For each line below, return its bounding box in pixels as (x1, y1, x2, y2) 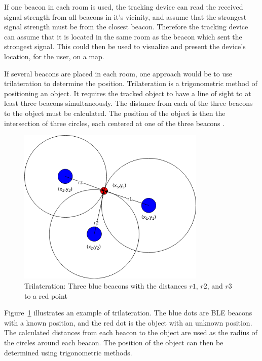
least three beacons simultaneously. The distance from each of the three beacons (4, 98, 253, 108)
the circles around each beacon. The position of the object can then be (4, 337, 223, 347)
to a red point (24, 290, 67, 301)
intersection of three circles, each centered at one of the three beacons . (4, 117, 225, 128)
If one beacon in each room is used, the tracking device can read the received (4, 2, 243, 12)
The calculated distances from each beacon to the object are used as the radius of (4, 327, 257, 338)
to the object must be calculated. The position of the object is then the (4, 107, 226, 118)
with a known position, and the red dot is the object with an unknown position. (4, 317, 252, 328)
